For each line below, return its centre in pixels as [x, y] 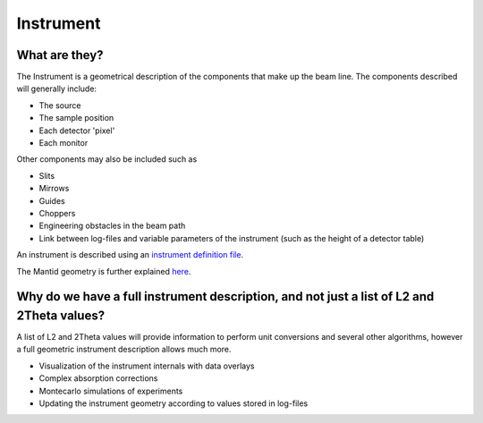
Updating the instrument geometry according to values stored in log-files [174, 403]
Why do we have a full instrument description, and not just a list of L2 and [225, 296]
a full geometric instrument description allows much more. [124, 350]
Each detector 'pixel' [77, 131]
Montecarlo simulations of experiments [111, 391]
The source [60, 105]
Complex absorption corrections [98, 378]
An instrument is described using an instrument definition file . [130, 255]
